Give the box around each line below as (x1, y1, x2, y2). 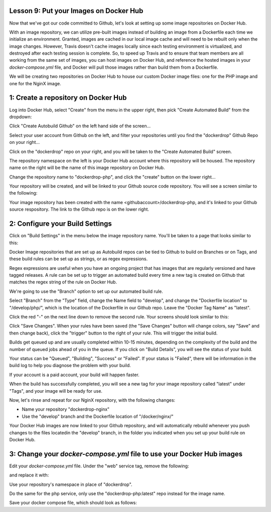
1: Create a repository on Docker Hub (9, 93, 127, 102)
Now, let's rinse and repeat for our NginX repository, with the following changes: (9, 397, 176, 403)
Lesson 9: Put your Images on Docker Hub (9, 7, 144, 15)
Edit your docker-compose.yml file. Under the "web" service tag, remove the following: (9, 463, 189, 469)
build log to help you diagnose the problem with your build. (9, 363, 131, 369)
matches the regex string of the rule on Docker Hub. (9, 279, 117, 285)
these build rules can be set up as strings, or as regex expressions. (9, 256, 148, 262)
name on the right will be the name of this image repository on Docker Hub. (9, 164, 165, 170)
